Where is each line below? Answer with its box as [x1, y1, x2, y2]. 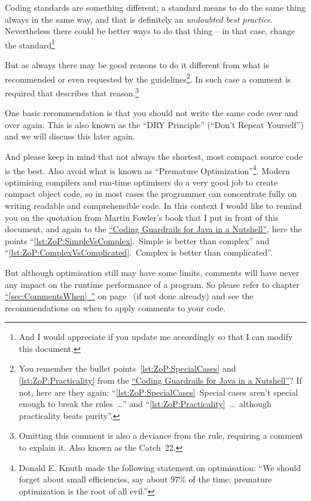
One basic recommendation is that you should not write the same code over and [5, 107, 298, 119]
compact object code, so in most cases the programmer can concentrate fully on [5, 187, 297, 200]
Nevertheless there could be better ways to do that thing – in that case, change [5, 25, 295, 37]
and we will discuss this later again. [5, 130, 135, 142]
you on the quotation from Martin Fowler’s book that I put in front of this [5, 211, 279, 223]
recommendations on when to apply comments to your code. [5, 301, 226, 314]
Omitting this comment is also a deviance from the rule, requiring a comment [19, 429, 303, 442]
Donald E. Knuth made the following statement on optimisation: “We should [19, 461, 301, 473]
